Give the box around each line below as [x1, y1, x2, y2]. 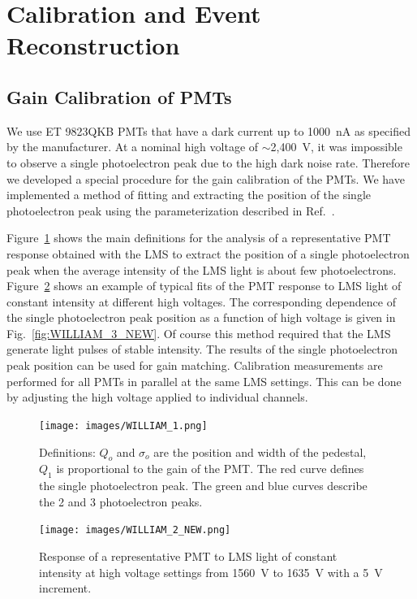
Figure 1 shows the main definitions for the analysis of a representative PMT [6, 229, 391, 246]
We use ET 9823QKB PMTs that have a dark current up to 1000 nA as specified [6, 122, 411, 139]
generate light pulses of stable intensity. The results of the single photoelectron [6, 341, 398, 358]
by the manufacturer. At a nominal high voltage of [6, 138, 259, 155]
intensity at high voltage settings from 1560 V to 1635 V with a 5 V [39, 563, 383, 580]
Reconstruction [6, 28, 180, 62]
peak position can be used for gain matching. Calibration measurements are [6, 357, 383, 374]
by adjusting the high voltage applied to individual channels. [6, 388, 308, 406]
